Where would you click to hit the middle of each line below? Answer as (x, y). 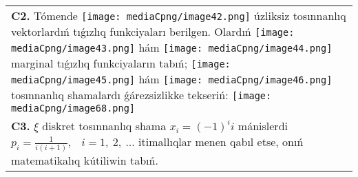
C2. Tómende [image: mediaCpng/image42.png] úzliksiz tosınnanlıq (179, 15)
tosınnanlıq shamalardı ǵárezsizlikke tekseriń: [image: (141, 95)
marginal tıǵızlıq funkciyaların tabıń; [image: (121, 63)
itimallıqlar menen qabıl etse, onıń (221, 142)
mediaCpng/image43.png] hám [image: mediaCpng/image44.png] (172, 47)
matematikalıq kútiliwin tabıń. (85, 160)
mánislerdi (263, 126)
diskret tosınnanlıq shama (104, 126)
